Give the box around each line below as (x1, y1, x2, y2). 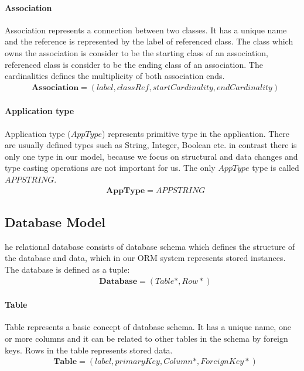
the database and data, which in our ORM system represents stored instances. (5, 252, 286, 264)
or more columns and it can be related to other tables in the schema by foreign (5, 332, 288, 344)
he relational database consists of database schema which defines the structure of (5, 240, 295, 252)
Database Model (5, 212, 106, 231)
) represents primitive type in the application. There (102, 127, 290, 139)
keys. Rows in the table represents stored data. (5, 343, 173, 356)
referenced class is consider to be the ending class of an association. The (5, 58, 263, 70)
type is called (252, 162, 299, 174)
